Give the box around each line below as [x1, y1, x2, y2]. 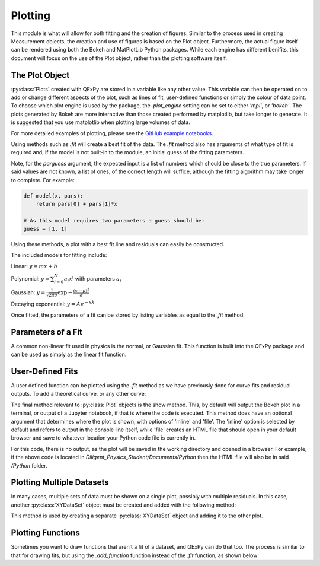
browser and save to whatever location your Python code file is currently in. [11, 434, 196, 441]
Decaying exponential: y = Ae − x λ [11, 300, 95, 308]
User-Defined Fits [11, 366, 78, 376]
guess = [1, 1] [23, 225, 68, 233]
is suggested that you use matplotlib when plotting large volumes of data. [11, 119, 191, 126]
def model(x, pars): [23, 192, 83, 199]
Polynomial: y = [11, 275, 50, 282]
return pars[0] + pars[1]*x [36, 201, 118, 207]
